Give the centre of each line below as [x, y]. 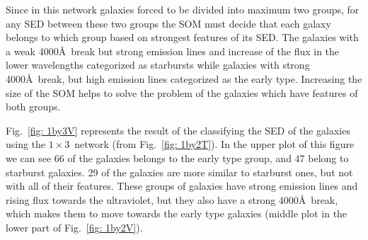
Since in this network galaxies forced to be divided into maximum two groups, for [183, 9]
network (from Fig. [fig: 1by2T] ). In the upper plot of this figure [214, 144]
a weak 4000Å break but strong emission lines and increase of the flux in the [173, 51]
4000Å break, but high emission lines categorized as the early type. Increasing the [184, 78]
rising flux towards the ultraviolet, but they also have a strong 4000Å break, [172, 199]
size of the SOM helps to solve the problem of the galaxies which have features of [182, 92]
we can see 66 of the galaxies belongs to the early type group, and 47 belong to [177, 158]
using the [26, 144]
